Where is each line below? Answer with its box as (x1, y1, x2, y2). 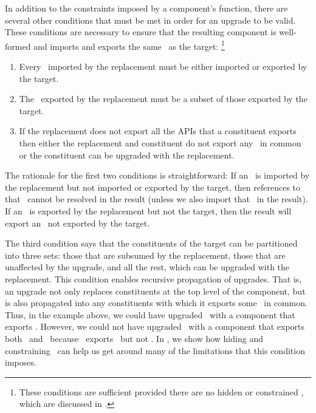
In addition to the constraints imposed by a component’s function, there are (5, 2, 288, 14)
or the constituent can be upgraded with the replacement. (19, 148, 235, 161)
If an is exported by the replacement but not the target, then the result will (5, 204, 292, 217)
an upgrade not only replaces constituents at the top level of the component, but (5, 284, 306, 297)
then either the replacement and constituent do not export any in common (19, 137, 301, 149)
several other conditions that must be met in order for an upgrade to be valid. (5, 13, 296, 26)
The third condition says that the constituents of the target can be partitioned (5, 237, 298, 250)
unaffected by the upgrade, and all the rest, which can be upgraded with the (5, 261, 290, 273)
